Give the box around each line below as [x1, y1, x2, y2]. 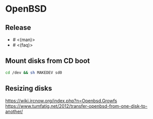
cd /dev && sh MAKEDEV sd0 [5, 70, 62, 75]
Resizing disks [5, 84, 52, 93]
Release [5, 23, 31, 32]
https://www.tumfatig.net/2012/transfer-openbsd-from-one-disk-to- [5, 103, 148, 109]
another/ [5, 108, 23, 114]
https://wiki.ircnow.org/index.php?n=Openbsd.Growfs [5, 97, 118, 104]
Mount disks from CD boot [5, 57, 90, 65]
